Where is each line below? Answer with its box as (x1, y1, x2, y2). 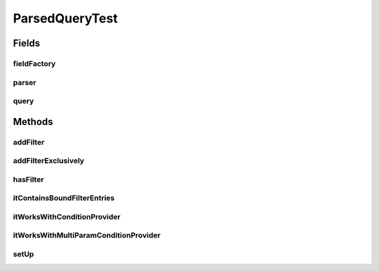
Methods (13, 116, 53, 128)
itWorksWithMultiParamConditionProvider (13, 230, 161, 240)
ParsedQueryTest (13, 11, 119, 26)
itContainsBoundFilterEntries (13, 193, 115, 203)
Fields (13, 37, 41, 49)
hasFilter (13, 174, 44, 184)
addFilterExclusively (13, 156, 84, 166)
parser (13, 77, 36, 87)
